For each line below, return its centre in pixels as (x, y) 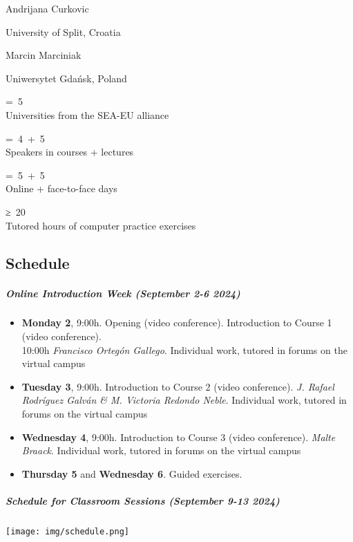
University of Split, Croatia (63, 31)
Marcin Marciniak (44, 55)
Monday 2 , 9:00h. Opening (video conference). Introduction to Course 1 (177, 323)
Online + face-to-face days (61, 188)
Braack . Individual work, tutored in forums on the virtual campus (161, 450)
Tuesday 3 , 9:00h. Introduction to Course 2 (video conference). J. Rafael (178, 386)
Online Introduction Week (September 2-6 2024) (123, 293)
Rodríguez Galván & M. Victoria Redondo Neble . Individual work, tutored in (184, 400)
